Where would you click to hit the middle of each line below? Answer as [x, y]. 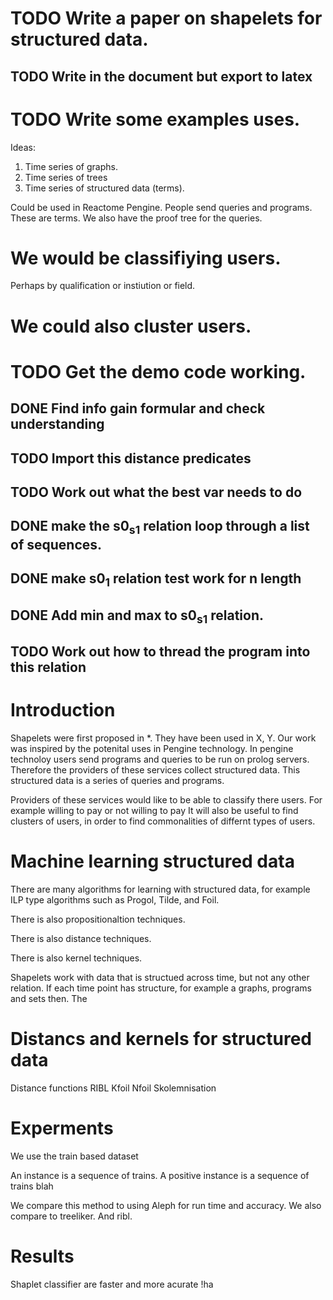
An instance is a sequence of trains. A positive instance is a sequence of [160, 1175]
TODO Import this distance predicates [131, 458]
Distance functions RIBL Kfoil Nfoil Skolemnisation [113, 1088]
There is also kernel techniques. [76, 958]
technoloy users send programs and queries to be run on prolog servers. [160, 759]
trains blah [32, 1186]
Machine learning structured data [152, 861]
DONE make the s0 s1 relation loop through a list [160, 527]
